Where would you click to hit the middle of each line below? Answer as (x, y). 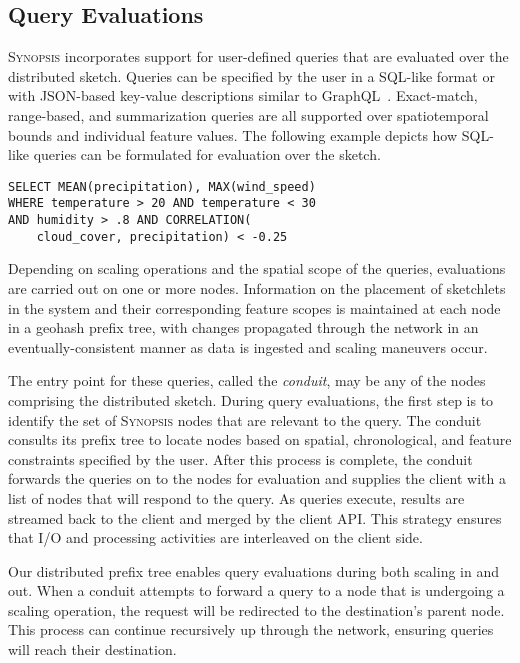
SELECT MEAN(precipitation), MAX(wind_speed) (162, 186)
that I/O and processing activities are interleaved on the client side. (215, 537)
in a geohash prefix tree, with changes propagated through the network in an (243, 327)
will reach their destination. (92, 649)
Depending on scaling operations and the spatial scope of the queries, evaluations (257, 268)
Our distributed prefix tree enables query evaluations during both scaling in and (254, 570)
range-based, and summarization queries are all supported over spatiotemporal (248, 114)
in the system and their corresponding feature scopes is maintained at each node (254, 307)
